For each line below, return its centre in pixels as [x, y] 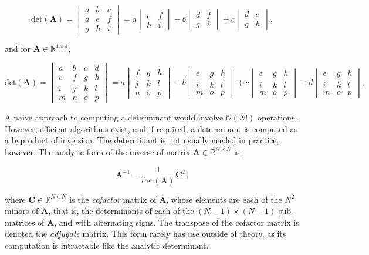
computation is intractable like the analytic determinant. [107, 245]
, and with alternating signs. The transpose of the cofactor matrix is [177, 222]
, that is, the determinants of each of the [121, 211]
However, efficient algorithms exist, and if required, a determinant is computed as [151, 128]
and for [18, 48]
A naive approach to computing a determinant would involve [114, 117]
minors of [22, 211]
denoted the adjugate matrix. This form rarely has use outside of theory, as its [145, 234]
